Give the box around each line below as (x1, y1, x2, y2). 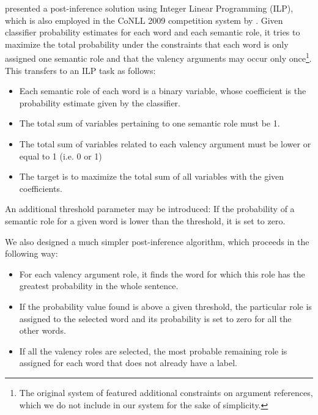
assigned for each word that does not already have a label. (19, 356, 237, 369)
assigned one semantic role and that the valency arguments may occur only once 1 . (5, 50, 312, 65)
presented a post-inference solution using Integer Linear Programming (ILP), (5, 2, 294, 14)
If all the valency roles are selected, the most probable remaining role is (19, 344, 287, 357)
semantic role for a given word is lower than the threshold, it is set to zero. (5, 214, 286, 227)
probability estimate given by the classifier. (19, 96, 180, 109)
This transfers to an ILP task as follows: (5, 64, 156, 76)
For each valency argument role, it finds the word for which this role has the (19, 267, 305, 280)
